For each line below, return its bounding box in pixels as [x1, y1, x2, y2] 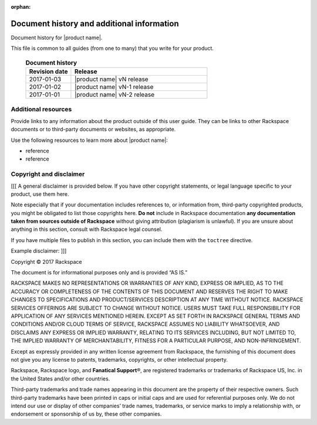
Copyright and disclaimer [11, 170, 85, 178]
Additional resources [11, 106, 72, 114]
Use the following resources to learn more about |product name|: [11, 137, 168, 144]
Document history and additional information [11, 18, 179, 29]
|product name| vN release [74, 75, 149, 83]
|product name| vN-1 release [74, 83, 154, 91]
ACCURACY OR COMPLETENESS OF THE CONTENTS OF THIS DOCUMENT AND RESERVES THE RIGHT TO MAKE [11, 288, 288, 295]
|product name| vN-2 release [74, 91, 155, 99]
